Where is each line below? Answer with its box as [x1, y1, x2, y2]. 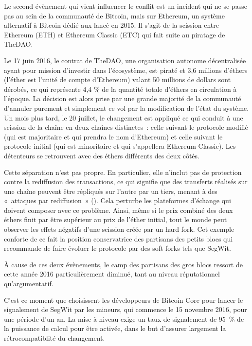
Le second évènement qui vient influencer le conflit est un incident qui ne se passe [4, 1, 247, 11]
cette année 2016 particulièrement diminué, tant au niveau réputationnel [4, 269, 220, 279]
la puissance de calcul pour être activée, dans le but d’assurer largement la [4, 323, 226, 333]
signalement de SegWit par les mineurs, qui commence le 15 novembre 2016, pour [4, 304, 247, 314]
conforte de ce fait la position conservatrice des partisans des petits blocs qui [4, 233, 233, 243]
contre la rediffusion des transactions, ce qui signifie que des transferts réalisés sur [4, 176, 248, 187]
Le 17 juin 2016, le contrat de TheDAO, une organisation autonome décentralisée [4, 55, 246, 65]
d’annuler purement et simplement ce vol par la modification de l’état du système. [4, 103, 249, 113]
